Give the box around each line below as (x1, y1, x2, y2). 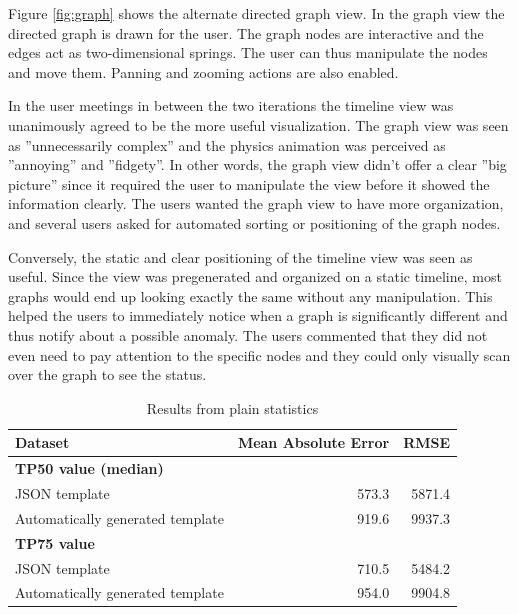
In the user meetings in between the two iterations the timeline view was (8, 95, 454, 116)
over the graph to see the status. (8, 364, 207, 385)
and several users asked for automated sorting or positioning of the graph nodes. (8, 212, 501, 233)
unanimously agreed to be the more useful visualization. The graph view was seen (8, 114, 509, 135)
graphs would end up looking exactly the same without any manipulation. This (8, 285, 493, 306)
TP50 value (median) (15, 458, 164, 479)
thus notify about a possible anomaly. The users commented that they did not (8, 324, 488, 345)
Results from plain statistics (146, 397, 319, 418)
